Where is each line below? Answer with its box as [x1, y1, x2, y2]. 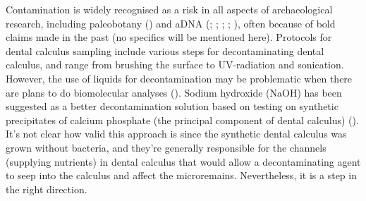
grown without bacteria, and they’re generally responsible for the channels [6, 140, 327, 154]
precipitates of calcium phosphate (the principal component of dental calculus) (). [6, 112, 359, 127]
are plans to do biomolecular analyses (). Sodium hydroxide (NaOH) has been [6, 85, 342, 99]
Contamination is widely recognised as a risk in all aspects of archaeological [6, 2, 333, 16]
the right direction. [6, 181, 87, 196]
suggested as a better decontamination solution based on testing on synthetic [6, 99, 338, 114]
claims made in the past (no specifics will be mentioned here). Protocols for [6, 30, 332, 44]
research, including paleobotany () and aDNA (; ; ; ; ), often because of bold [6, 16, 336, 30]
